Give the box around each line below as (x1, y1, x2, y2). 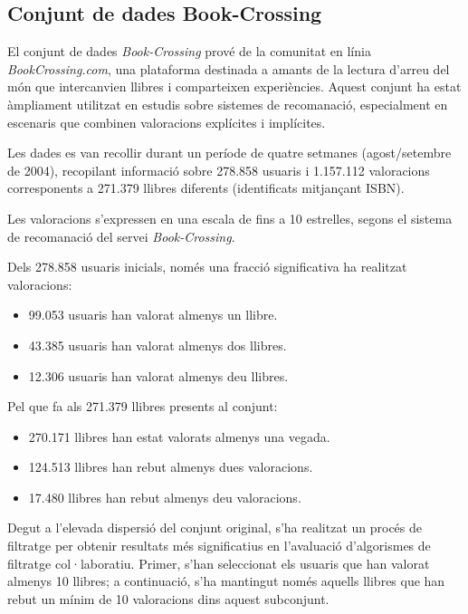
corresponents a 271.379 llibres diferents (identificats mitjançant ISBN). (7, 178, 405, 197)
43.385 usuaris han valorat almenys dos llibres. (28, 335, 287, 354)
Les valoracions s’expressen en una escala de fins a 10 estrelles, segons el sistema (7, 208, 453, 227)
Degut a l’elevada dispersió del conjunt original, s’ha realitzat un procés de (7, 518, 423, 537)
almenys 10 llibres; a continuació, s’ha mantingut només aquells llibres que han (7, 571, 445, 590)
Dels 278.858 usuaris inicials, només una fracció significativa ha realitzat (7, 257, 407, 276)
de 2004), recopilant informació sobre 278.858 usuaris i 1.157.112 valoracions (7, 160, 430, 179)
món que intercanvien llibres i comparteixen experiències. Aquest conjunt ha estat (7, 77, 462, 96)
